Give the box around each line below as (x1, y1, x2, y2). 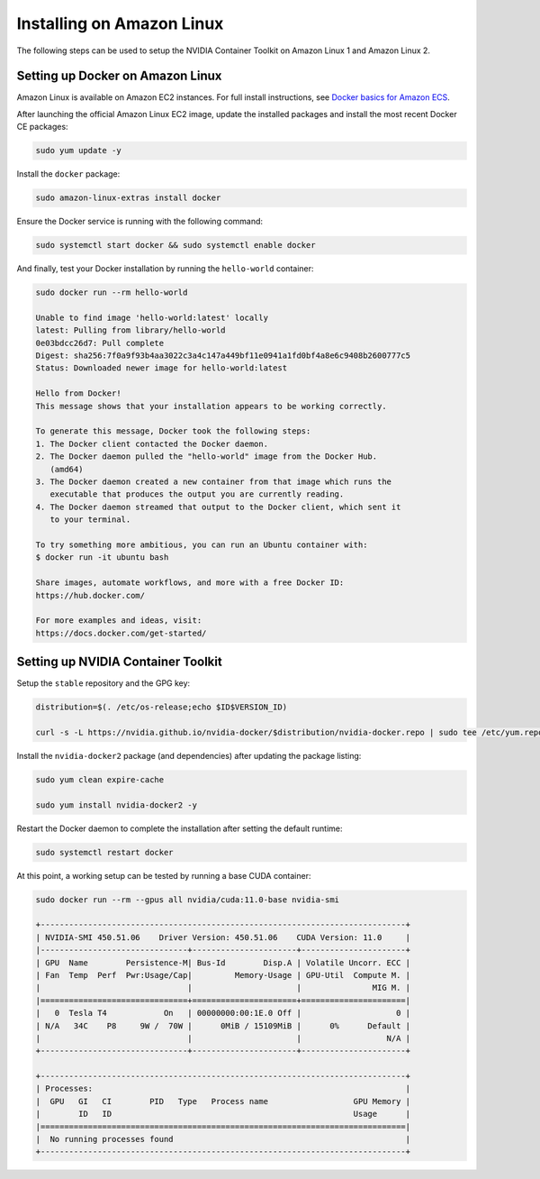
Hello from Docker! (35, 388, 121, 398)
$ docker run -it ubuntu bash (35, 553, 169, 562)
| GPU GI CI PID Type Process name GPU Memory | (35, 1096, 411, 1106)
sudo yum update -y (35, 145, 121, 156)
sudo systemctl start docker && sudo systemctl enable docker (35, 240, 316, 251)
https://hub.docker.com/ (35, 590, 146, 600)
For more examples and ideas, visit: (35, 616, 202, 626)
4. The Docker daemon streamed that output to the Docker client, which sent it (35, 501, 401, 512)
